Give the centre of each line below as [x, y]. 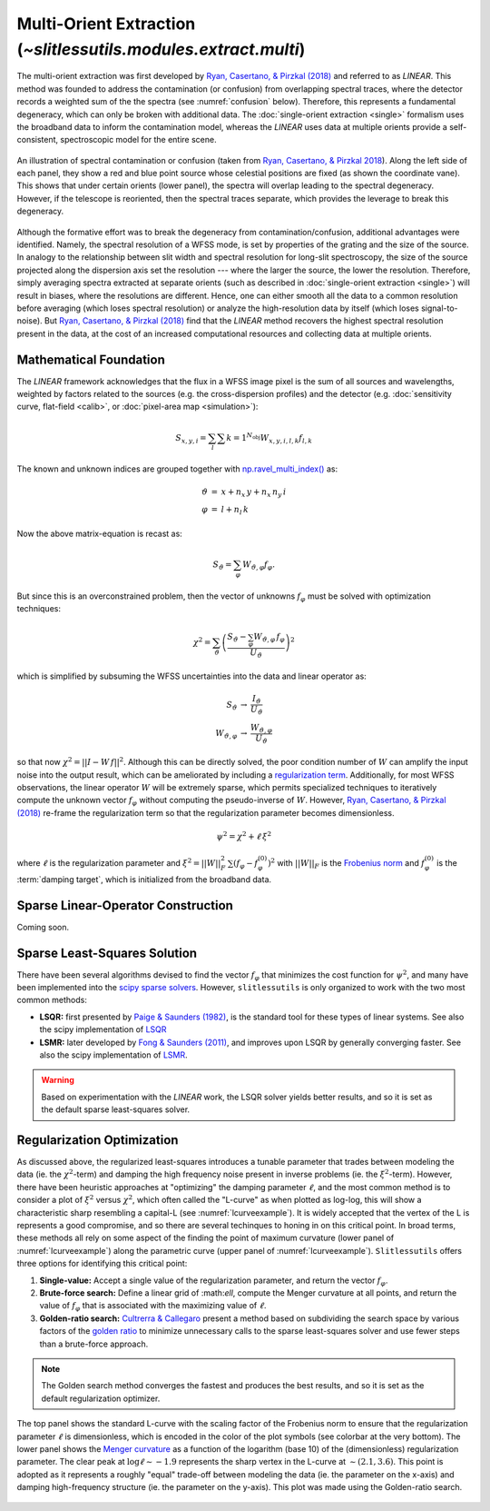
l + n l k [235, 511]
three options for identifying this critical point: [102, 1264]
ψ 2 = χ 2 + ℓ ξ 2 [244, 835]
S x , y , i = [191, 439]
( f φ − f [245, 865]
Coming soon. [43, 927]
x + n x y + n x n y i [254, 492]
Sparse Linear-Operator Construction [125, 905]
